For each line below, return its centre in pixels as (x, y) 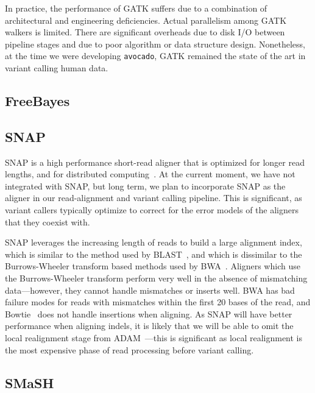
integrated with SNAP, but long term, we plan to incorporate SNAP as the (145, 186)
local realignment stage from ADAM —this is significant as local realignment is (154, 337)
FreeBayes (37, 101)
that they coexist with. (48, 221)
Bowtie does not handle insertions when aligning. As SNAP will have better (149, 313)
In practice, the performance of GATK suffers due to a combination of (136, 8)
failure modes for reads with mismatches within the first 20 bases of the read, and (158, 302)
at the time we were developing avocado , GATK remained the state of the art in (155, 56)
